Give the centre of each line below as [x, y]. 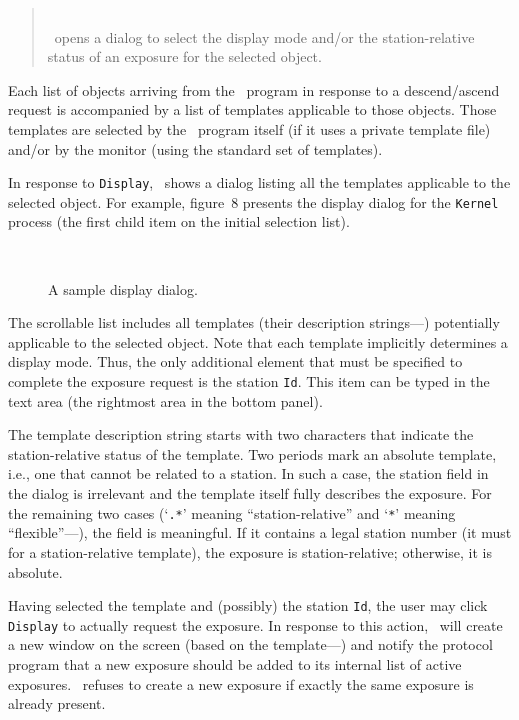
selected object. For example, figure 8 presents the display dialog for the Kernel [253, 201]
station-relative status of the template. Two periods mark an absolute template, [252, 453]
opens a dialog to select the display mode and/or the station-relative [264, 36]
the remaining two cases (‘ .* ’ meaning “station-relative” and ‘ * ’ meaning [232, 512]
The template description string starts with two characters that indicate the [241, 434]
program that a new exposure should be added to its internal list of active [235, 664]
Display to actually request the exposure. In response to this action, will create [255, 624]
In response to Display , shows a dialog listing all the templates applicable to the [259, 182]
